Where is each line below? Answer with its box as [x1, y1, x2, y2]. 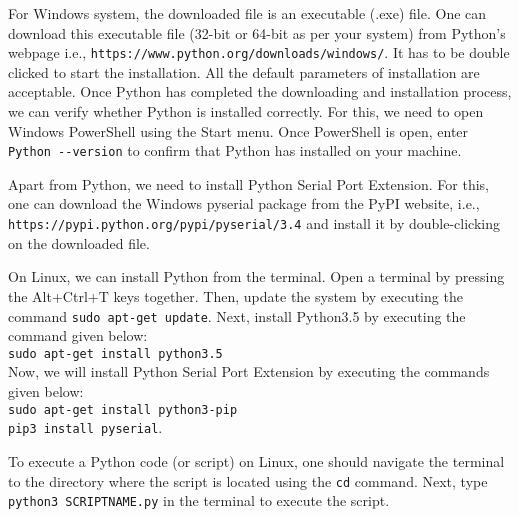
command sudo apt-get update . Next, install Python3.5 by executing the [8, 305, 466, 326]
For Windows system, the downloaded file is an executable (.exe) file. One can [8, 3, 487, 23]
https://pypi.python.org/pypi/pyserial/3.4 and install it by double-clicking [8, 213, 500, 234]
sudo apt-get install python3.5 [8, 346, 223, 361]
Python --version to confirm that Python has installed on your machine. [8, 140, 462, 161]
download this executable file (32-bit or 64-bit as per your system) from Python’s [8, 22, 506, 43]
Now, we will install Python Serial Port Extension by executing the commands [8, 361, 490, 382]
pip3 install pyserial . [8, 417, 163, 438]
